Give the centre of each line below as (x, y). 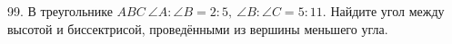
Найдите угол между (387, 11)
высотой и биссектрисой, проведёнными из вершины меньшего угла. (198, 28)
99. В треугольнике (60, 11)
